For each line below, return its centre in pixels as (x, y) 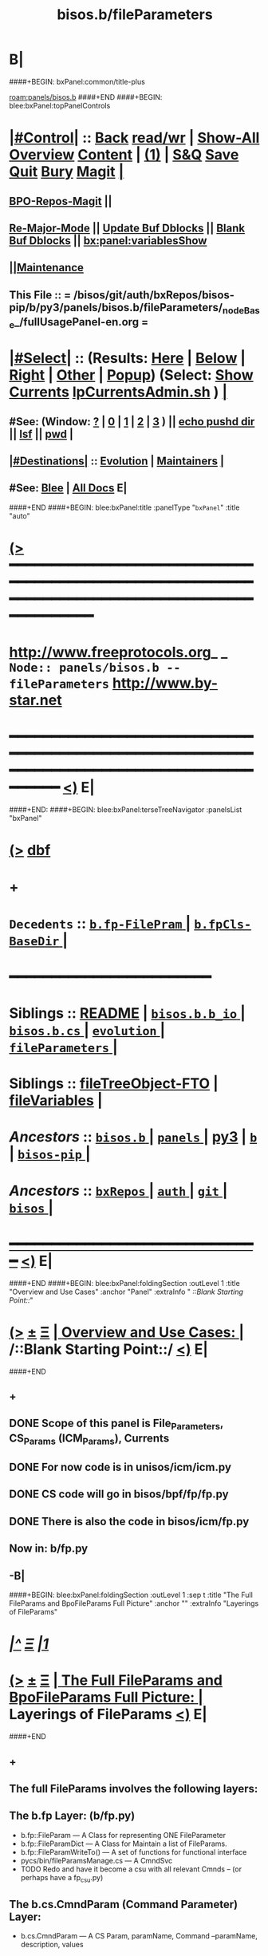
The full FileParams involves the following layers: (134, 1788)
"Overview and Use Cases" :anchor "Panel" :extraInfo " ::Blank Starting (126, 1292)
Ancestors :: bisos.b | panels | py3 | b (133, 1137)
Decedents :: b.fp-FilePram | (100, 923)
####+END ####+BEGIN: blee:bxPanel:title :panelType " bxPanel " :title (124, 507)
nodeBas (241, 310)
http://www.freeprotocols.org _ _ (118, 653)
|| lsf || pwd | (41, 434)
